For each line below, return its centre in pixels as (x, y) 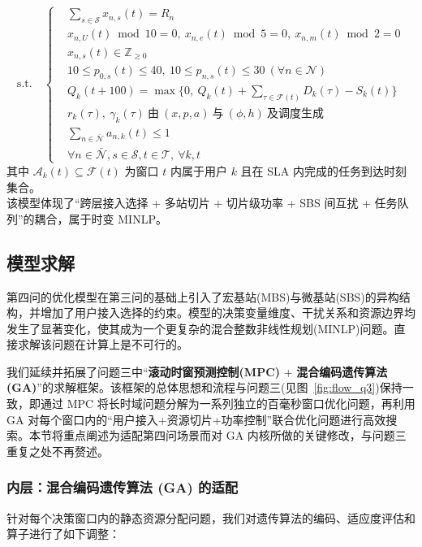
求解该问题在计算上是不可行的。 (103, 344)
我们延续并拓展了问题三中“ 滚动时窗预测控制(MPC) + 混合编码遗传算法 (197, 371)
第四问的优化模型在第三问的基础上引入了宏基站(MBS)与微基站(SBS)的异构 (203, 296)
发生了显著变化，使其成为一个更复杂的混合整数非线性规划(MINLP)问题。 (200, 328)
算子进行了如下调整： (63, 534)
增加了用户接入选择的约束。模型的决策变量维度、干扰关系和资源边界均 (228, 313)
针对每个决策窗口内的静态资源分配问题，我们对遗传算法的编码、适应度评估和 (211, 517)
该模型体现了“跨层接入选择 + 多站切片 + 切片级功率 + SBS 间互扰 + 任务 (202, 203)
